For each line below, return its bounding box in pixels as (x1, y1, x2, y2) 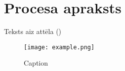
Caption (24, 58, 48, 68)
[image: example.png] (24, 43, 95, 51)
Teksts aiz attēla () (4, 26, 62, 36)
